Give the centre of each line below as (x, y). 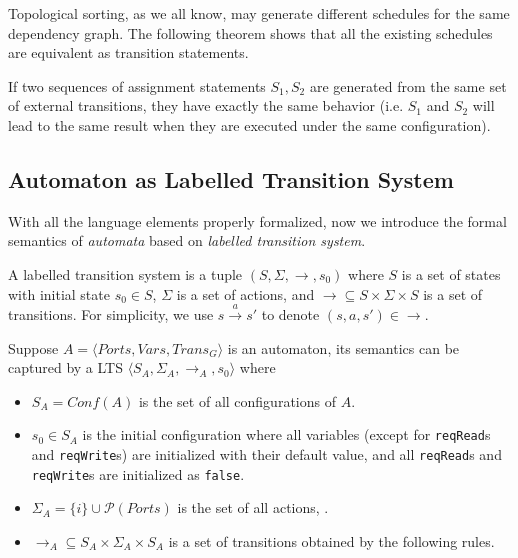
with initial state (59, 293)
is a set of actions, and (245, 293)
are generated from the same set (408, 85)
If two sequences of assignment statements (137, 85)
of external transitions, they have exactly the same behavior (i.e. (206, 105)
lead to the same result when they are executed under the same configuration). (249, 124)
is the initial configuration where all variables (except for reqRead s (286, 434)
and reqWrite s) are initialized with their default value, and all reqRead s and (266, 453)
